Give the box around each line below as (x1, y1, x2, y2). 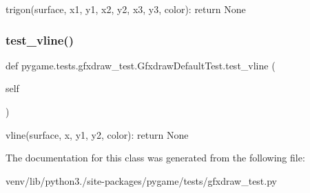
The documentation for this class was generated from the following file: (6, 150, 305, 165)
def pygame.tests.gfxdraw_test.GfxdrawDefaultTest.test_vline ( (6, 58, 276, 72)
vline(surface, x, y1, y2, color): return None (6, 127, 189, 141)
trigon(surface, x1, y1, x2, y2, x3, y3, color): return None (6, 2, 246, 16)
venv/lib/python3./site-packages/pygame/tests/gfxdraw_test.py (6, 173, 277, 188)
